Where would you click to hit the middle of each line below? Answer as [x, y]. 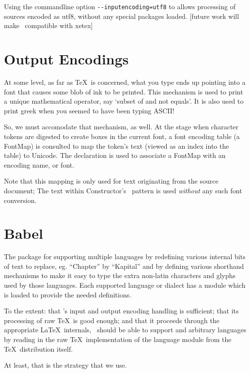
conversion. [20, 200]
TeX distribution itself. [39, 349]
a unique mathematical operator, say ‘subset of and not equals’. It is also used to [124, 101]
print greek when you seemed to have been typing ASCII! [89, 110]
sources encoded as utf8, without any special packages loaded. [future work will [122, 16]
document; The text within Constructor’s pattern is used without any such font [123, 190]
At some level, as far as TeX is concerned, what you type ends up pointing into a [125, 82]
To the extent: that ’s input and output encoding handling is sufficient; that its [121, 311]
